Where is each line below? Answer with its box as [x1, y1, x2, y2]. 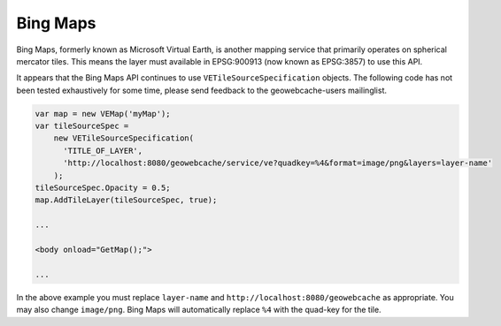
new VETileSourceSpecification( [53, 133, 195, 143]
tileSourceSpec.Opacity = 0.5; [35, 183, 172, 193]
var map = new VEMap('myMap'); [35, 109, 172, 118]
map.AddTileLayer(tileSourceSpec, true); [35, 195, 218, 205]
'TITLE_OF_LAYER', [63, 146, 143, 155]
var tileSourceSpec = [35, 121, 129, 132]
